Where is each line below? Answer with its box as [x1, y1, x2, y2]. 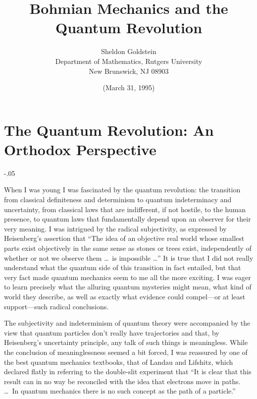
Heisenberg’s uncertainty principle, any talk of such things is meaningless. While [4, 337, 248, 347]
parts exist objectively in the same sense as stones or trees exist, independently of [4, 242, 252, 253]
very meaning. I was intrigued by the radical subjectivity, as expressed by [4, 223, 227, 233]
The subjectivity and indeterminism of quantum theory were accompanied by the [4, 318, 251, 328]
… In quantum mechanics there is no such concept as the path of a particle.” [4, 386, 236, 396]
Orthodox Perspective [4, 139, 156, 159]
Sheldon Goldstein [101, 46, 156, 57]
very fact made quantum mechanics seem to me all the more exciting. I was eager [4, 272, 251, 282]
